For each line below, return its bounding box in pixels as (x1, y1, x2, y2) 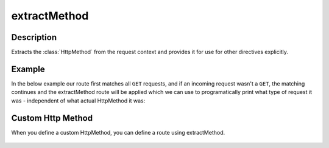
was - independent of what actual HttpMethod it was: (11, 97, 146, 104)
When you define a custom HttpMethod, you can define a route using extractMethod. (11, 129, 225, 136)
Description (11, 32, 57, 42)
